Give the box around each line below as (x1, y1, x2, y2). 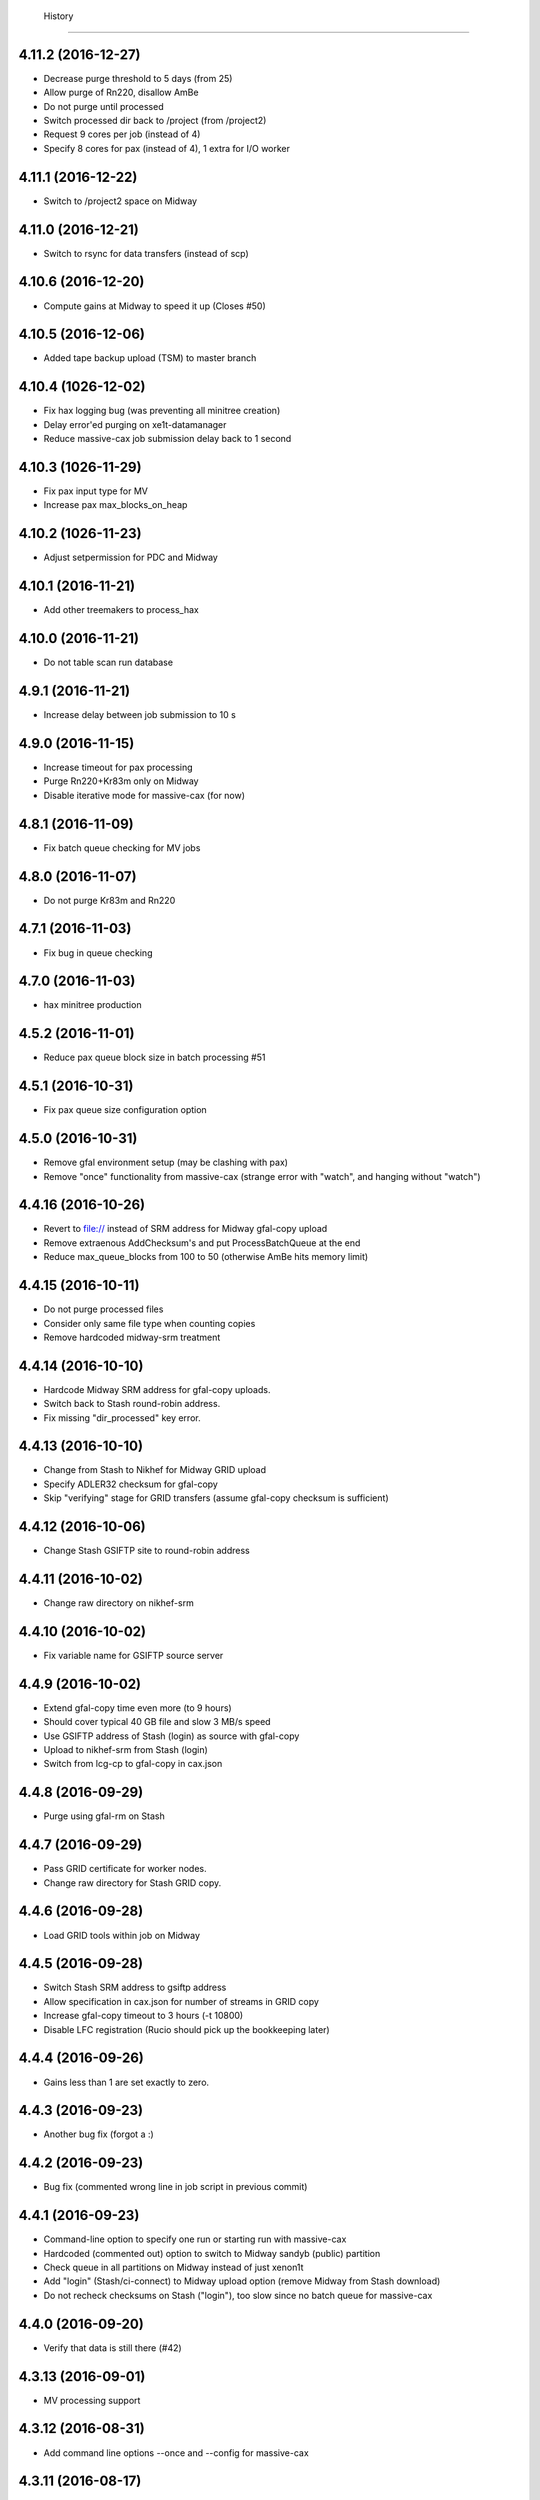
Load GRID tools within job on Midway (43, 1929, 200, 1941)
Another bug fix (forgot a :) (43, 2128, 154, 2140)
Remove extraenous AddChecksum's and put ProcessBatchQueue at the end (43, 1236, 361, 1249)
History (43, 10, 74, 22)
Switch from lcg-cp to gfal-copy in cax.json (43, 1758, 223, 1770)
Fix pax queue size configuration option (43, 1104, 207, 1116)
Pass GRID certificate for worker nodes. (43, 1863, 207, 1875)
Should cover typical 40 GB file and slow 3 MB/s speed (43, 1716, 271, 1728)
